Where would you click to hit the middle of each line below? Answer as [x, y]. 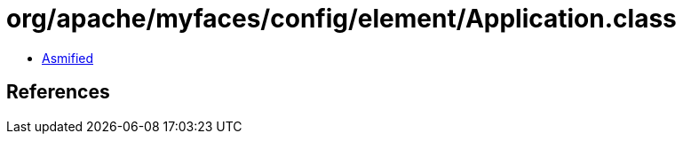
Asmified [68, 58]
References [58, 92]
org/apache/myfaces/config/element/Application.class [341, 19]
